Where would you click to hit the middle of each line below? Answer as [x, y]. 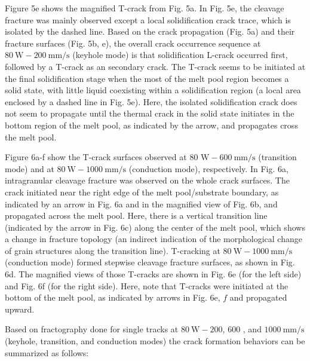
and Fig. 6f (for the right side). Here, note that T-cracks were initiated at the [147, 285]
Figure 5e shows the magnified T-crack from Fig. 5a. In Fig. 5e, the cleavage [145, 8]
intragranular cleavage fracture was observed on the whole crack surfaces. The [147, 180]
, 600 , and [242, 329]
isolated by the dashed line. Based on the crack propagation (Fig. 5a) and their [150, 31]
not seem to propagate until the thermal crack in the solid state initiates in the [150, 113]
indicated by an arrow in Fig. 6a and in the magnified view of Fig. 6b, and [141, 204]
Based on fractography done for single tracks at [92, 329]
